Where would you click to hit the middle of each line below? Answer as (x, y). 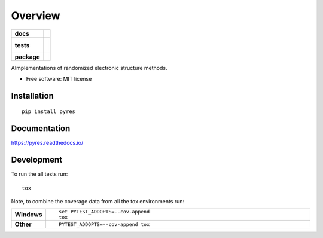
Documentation (41, 129)
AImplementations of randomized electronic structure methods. (89, 68)
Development (37, 160)
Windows (28, 215)
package (27, 57)
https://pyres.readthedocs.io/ (47, 143)
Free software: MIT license (59, 78)
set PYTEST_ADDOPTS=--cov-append (104, 212)
